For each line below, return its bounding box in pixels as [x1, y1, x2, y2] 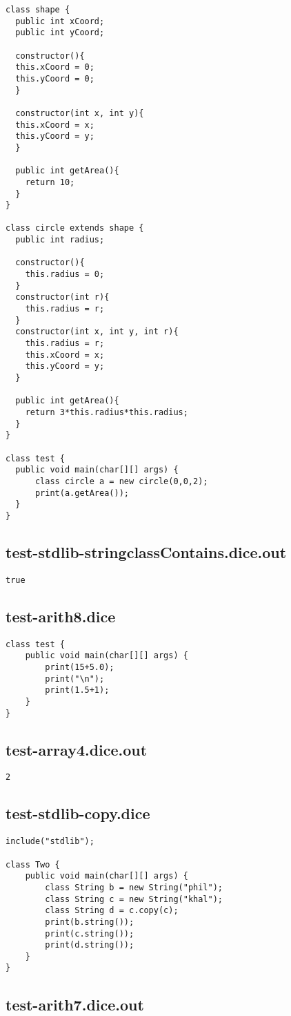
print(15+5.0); [45, 662, 114, 672]
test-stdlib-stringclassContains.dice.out [6, 541, 287, 562]
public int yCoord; [15, 28, 105, 38]
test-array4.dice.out [6, 738, 148, 760]
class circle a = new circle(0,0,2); [34, 476, 208, 486]
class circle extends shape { [6, 223, 144, 233]
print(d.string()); [45, 940, 134, 950]
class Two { [6, 859, 60, 870]
